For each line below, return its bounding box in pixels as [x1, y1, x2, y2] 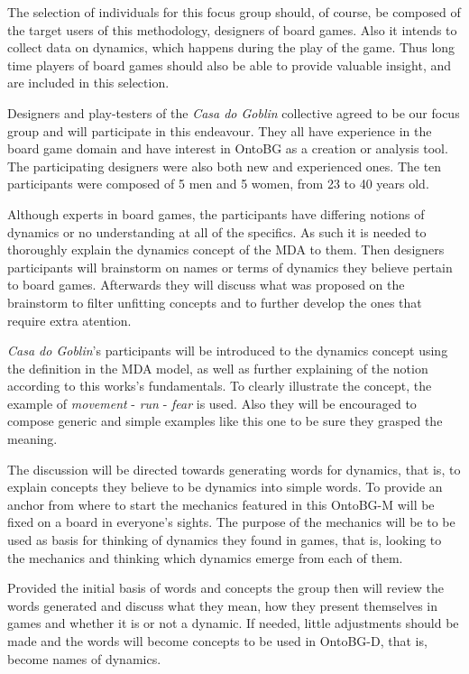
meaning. [7, 429, 58, 448]
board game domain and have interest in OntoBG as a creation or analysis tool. [7, 139, 448, 158]
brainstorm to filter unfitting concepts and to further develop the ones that [7, 292, 422, 311]
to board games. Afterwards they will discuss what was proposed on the [7, 275, 405, 294]
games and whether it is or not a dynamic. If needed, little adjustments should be [7, 614, 459, 632]
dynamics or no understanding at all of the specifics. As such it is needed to [7, 222, 427, 241]
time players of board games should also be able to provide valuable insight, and [7, 55, 452, 74]
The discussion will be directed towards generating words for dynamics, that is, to [7, 459, 461, 478]
